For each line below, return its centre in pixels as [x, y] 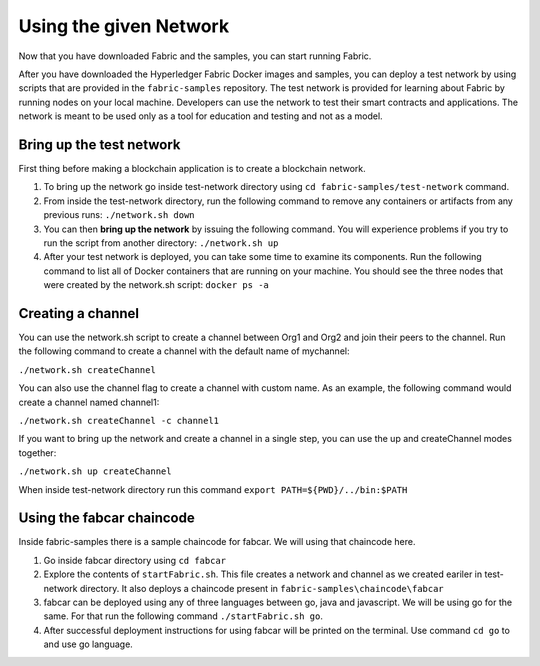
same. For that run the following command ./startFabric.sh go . [183, 616]
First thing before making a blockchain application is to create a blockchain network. [192, 169]
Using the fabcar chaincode [106, 518]
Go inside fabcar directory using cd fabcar [135, 560]
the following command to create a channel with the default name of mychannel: [184, 351]
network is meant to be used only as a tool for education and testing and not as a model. [201, 116]
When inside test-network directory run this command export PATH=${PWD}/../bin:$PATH [213, 489]
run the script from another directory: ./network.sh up [161, 242]
